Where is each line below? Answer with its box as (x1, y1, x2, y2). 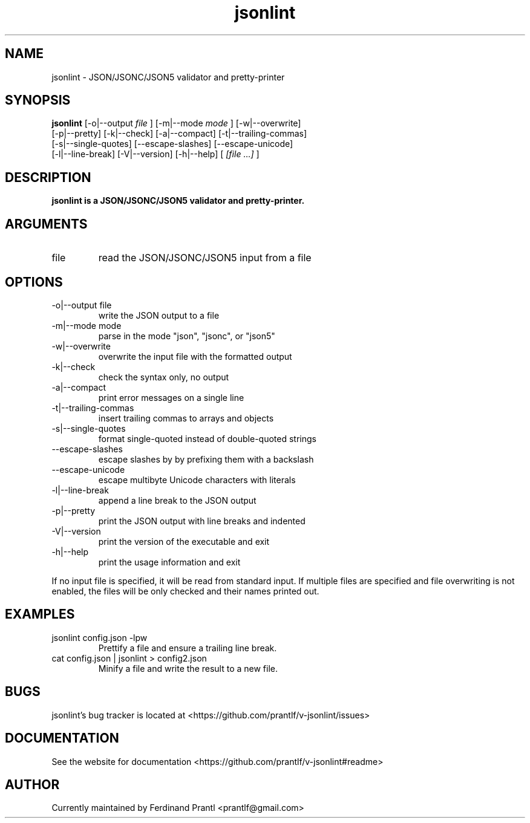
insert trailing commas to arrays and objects (98, 412, 274, 423)
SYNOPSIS (5, 93, 71, 108)
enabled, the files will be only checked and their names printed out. (51, 585, 319, 596)
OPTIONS (5, 274, 63, 290)
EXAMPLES (5, 607, 75, 622)
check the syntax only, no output (98, 371, 229, 382)
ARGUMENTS (5, 216, 88, 232)
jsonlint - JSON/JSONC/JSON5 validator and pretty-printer (51, 71, 285, 82)
